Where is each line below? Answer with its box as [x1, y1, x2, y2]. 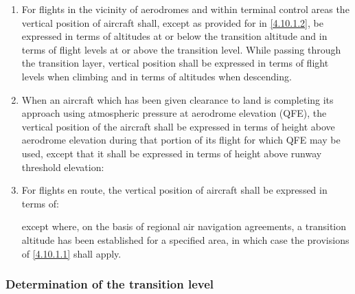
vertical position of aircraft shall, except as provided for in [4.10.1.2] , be [21, 15, 323, 30]
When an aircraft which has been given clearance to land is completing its [21, 92, 334, 106]
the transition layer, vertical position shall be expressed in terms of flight [21, 56, 329, 70]
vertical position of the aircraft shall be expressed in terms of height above [21, 119, 335, 133]
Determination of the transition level [5, 275, 214, 293]
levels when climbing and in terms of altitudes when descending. [21, 69, 292, 83]
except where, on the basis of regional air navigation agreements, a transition [21, 219, 347, 234]
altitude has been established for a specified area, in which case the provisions [21, 232, 350, 247]
